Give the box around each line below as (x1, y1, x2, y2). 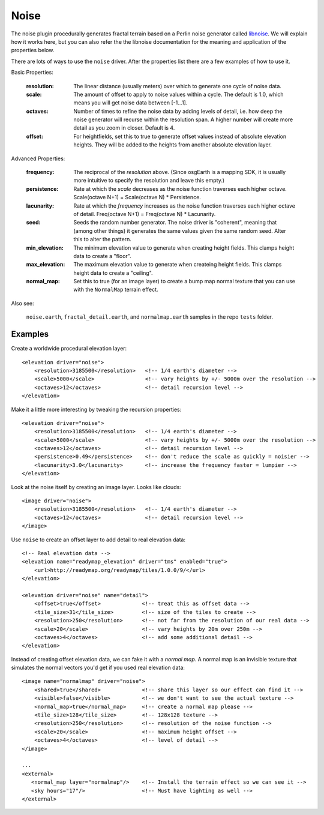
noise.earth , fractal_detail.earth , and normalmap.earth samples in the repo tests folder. (26, 313, 273, 320)
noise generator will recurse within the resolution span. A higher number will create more (73, 116, 293, 123)
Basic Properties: (11, 69, 53, 76)
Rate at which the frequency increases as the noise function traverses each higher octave (73, 202, 295, 209)
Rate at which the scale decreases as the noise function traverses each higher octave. (73, 185, 287, 192)
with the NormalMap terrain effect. (73, 286, 158, 293)
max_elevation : (26, 261, 65, 268)
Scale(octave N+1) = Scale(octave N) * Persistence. (73, 194, 201, 201)
